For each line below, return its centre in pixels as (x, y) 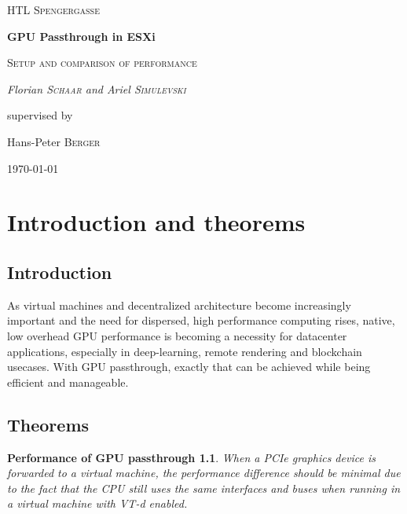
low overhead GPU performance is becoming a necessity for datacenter (177, 335)
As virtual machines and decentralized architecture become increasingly (179, 305)
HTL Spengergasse (53, 9)
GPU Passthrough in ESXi (81, 36)
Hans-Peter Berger (54, 141)
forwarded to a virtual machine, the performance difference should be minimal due (204, 473)
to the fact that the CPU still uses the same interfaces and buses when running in (204, 488)
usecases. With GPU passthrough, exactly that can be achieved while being (189, 367)
